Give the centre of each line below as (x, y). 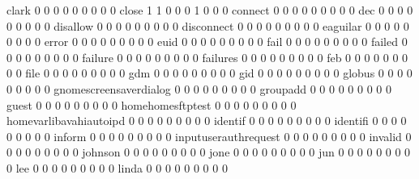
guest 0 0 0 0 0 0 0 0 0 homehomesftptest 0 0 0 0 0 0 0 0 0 (152, 104)
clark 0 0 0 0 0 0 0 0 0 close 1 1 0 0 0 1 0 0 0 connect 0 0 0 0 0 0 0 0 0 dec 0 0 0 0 (210, 10)
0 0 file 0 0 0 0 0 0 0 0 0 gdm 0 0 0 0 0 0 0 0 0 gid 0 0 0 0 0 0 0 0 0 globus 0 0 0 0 (209, 73)
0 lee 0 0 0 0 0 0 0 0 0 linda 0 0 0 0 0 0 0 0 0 (117, 167)
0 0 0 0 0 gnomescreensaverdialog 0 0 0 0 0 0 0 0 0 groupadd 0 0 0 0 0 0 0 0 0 (199, 88)
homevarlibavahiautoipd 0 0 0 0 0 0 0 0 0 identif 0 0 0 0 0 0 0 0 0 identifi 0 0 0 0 (207, 121)
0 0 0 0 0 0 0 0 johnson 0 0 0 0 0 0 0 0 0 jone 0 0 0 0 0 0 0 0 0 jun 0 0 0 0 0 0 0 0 (209, 152)
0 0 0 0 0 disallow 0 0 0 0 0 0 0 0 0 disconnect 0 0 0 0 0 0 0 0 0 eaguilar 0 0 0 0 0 (208, 25)
